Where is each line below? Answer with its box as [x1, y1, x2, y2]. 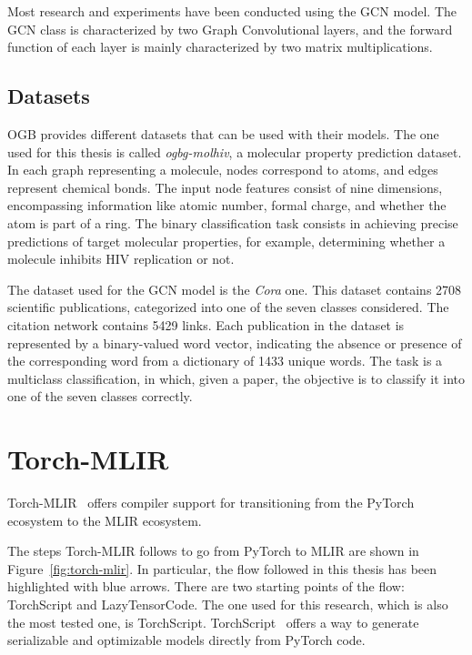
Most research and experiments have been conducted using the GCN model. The [7, 2, 457, 20]
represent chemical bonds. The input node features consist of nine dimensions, [7, 177, 443, 196]
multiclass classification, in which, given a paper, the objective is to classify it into [7, 368, 466, 388]
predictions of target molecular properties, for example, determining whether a [7, 231, 446, 250]
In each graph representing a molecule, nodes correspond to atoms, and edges [7, 160, 438, 179]
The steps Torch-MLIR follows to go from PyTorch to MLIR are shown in [7, 541, 419, 560]
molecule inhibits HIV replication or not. [7, 249, 235, 268]
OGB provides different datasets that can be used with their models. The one [7, 124, 439, 143]
